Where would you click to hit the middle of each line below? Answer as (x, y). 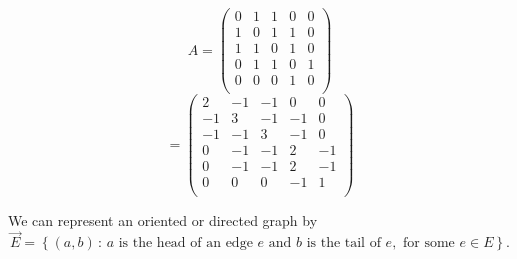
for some (429, 243)
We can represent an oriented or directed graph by (163, 219)
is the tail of (343, 243)
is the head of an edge (185, 243)
